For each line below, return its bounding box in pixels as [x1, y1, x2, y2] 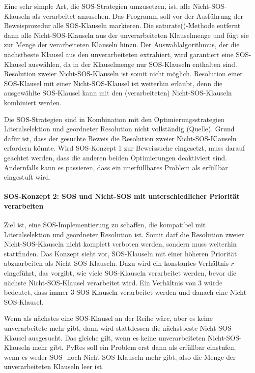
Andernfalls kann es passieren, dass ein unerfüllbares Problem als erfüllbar [4, 162, 228, 172]
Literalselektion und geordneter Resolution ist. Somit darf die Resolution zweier [4, 229, 244, 239]
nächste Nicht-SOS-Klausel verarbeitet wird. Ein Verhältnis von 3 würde [4, 277, 223, 287]
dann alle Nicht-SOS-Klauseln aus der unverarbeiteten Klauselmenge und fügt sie [4, 30, 249, 40]
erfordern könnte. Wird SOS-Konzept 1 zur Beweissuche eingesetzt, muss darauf [4, 143, 245, 153]
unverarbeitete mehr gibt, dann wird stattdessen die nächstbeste [4, 323, 198, 333]
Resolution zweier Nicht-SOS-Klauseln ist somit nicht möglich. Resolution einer [4, 68, 243, 79]
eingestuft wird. [4, 172, 51, 182]
